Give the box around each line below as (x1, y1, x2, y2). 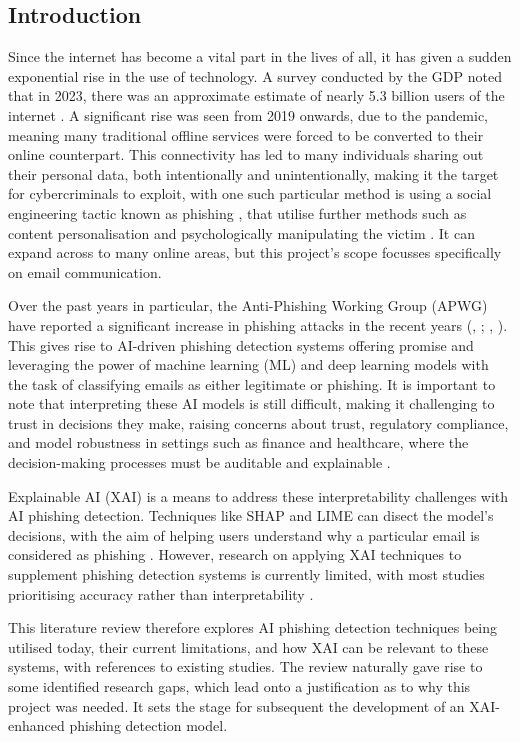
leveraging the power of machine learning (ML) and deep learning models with (8, 354, 489, 375)
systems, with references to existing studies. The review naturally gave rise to (8, 656, 483, 677)
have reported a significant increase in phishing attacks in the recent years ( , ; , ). (8, 314, 508, 335)
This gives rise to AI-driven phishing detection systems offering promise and (8, 334, 474, 355)
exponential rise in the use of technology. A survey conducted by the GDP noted (8, 65, 502, 86)
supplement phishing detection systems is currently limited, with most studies (8, 564, 485, 585)
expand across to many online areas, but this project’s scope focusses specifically (8, 242, 502, 263)
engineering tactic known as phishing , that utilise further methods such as (8, 202, 467, 223)
